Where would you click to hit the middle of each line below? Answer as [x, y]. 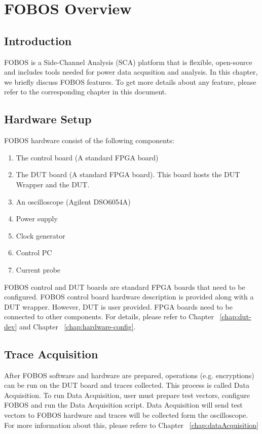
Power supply [37, 219]
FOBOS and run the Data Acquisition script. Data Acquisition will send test [123, 405]
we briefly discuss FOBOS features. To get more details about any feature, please [130, 81]
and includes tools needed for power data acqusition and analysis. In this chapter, [131, 72]
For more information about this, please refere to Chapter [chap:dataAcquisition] [131, 425]
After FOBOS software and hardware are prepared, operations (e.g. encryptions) [129, 375]
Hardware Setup [48, 119]
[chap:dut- [235, 316]
